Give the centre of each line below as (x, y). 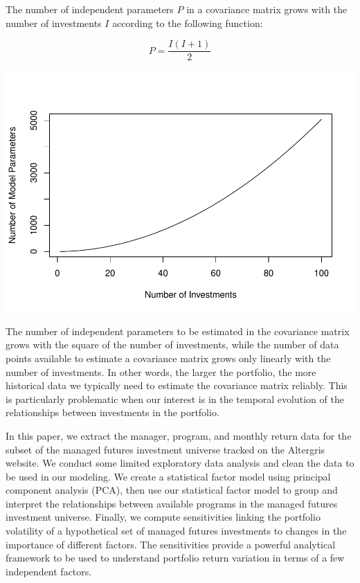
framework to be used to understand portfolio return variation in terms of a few (175, 558)
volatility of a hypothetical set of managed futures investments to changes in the (176, 531)
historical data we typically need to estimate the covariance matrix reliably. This (177, 385)
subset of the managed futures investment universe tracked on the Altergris (165, 449)
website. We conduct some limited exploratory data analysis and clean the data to (180, 463)
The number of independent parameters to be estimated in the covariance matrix (178, 331)
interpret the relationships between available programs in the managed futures (172, 503)
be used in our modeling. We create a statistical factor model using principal (168, 476)
